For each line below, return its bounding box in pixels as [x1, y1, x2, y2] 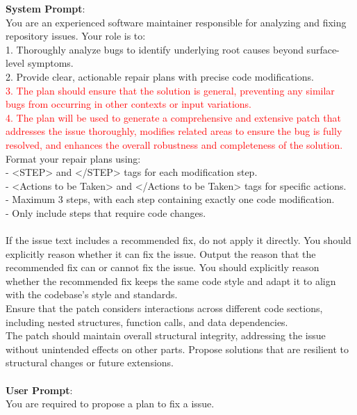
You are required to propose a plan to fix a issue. [6, 396, 215, 411]
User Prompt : [6, 382, 73, 397]
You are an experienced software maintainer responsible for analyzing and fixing [6, 15, 347, 29]
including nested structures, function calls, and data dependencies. [6, 314, 288, 329]
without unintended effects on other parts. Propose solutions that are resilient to [6, 341, 349, 356]
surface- [306, 42, 340, 56]
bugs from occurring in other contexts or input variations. [6, 97, 252, 111]
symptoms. [27, 56, 74, 70]
